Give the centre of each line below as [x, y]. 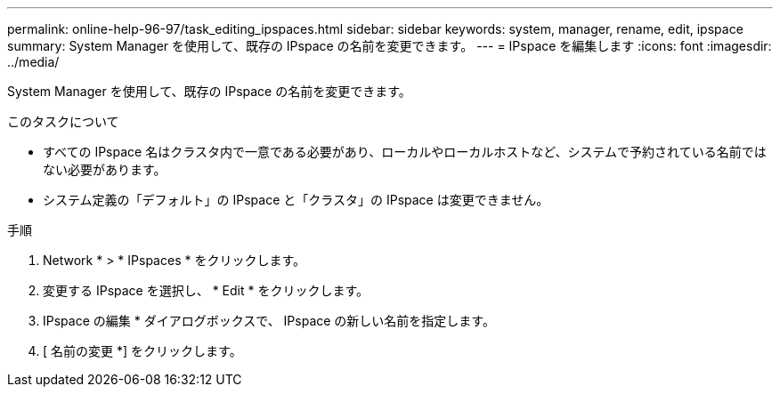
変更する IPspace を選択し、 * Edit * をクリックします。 [206, 290]
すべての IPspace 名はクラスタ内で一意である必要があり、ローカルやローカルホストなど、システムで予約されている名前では [405, 152]
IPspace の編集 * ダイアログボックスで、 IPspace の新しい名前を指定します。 [269, 321]
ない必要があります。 [105, 169]
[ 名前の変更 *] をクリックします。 [142, 351]
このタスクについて [63, 121]
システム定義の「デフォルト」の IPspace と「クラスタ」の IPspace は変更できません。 [296, 200]
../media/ [33, 62]
